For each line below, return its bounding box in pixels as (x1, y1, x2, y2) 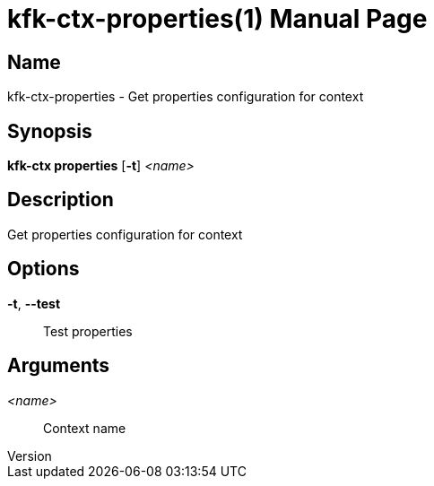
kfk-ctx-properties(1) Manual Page (7, 4, 428, 34)
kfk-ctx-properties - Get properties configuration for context (7, 89, 364, 105)
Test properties (43, 323, 133, 339)
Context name (43, 420, 126, 436)
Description (7, 188, 114, 212)
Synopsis (7, 119, 92, 143)
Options (7, 257, 80, 281)
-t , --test (7, 295, 61, 311)
